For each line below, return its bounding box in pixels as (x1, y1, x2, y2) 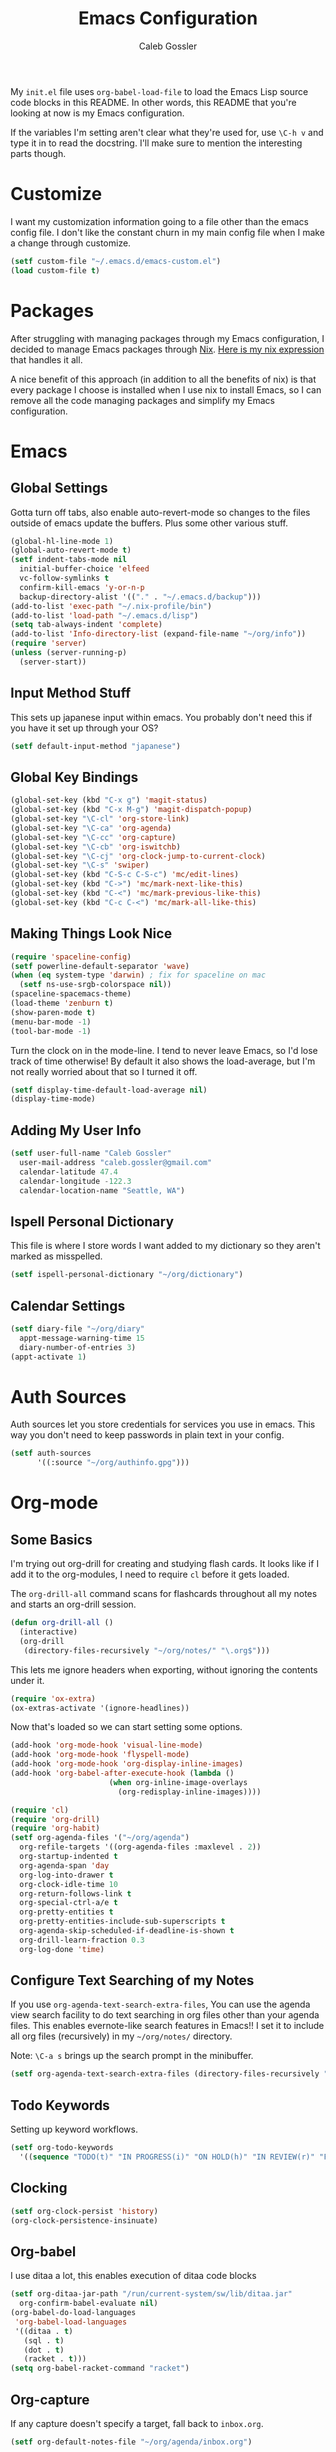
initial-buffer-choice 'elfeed (19, 564, 150, 574)
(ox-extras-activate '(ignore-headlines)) (10, 1703, 190, 1713)
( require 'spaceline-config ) (10, 952, 132, 962)
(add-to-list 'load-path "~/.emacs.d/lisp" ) (10, 610, 199, 621)
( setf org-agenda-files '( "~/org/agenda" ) (10, 1833, 190, 1843)
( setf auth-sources (10, 1448, 92, 1459)
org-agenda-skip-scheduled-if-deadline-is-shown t (19, 1926, 235, 1936)
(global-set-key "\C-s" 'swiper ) (10, 860, 150, 871)
